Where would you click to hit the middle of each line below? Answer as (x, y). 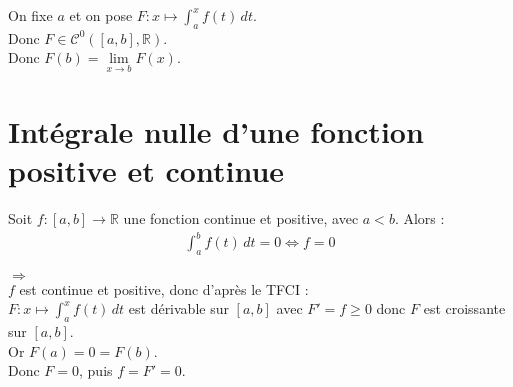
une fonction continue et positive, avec (241, 217)
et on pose (101, 15)
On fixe (30, 15)
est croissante (464, 308)
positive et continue (146, 169)
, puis (96, 370)
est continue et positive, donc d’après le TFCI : (164, 288)
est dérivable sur (178, 308)
